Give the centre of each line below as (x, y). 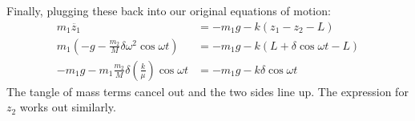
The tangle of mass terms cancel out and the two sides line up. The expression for (207, 91)
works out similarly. (68, 107)
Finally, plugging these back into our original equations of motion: (169, 10)
